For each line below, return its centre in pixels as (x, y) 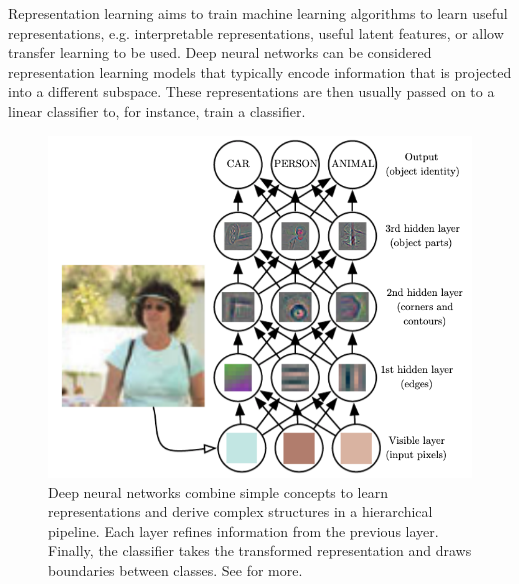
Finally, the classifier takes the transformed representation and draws (260, 550)
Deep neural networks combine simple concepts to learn (218, 491)
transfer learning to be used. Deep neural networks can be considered (220, 52)
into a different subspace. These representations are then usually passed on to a (251, 91)
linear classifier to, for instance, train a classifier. (157, 110)
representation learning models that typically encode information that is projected (260, 71)
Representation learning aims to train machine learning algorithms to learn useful (258, 13)
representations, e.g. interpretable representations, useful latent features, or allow (256, 32)
